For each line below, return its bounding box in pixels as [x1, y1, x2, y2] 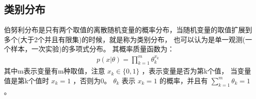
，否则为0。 [73, 75, 111, 85]
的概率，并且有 [159, 75, 208, 85]
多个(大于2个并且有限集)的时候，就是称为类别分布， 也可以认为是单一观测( [4, 34, 245, 44]
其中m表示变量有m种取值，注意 [4, 66, 105, 76]
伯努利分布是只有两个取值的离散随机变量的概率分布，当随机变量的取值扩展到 [4, 25, 252, 35]
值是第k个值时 [4, 75, 49, 85]
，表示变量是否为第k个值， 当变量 [141, 66, 251, 76]
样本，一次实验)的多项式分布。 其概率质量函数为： [10, 44, 175, 54]
